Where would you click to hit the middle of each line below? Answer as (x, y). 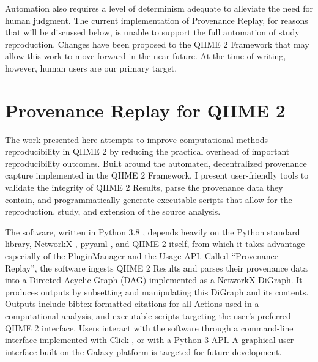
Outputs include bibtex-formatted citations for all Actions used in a (132, 304)
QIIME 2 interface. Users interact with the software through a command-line (149, 327)
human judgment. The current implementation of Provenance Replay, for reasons (157, 20)
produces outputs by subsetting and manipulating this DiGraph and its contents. (157, 291)
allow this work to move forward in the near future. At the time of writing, (146, 56)
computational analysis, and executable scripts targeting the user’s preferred (148, 316)
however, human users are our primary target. (91, 68)
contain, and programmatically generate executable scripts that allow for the (149, 199)
